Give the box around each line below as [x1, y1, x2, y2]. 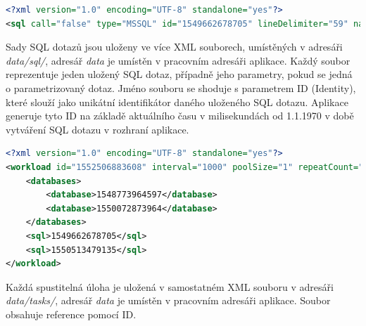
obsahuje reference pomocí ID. [6, 306, 137, 321]
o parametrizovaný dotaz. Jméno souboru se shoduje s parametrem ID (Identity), [6, 80, 356, 95]
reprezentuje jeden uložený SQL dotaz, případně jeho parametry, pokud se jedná [6, 67, 353, 81]
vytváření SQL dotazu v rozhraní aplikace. [6, 122, 189, 136]
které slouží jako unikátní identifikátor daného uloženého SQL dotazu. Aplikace [6, 94, 348, 109]
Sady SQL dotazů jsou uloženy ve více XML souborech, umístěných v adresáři [6, 39, 343, 54]
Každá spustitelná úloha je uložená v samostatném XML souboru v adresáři [6, 279, 334, 294]
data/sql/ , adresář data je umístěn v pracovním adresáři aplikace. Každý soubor [6, 53, 351, 67]
